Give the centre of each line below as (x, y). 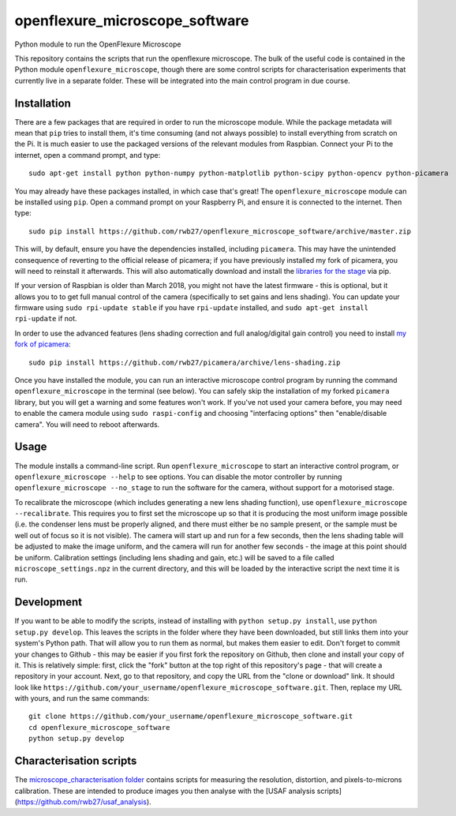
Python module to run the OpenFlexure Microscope (98, 44)
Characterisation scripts (76, 761)
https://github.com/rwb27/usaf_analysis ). (84, 802)
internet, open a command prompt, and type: (88, 155)
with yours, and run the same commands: (82, 698)
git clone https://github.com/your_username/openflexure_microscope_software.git (191, 717)
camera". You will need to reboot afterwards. (87, 424)
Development (49, 603)
